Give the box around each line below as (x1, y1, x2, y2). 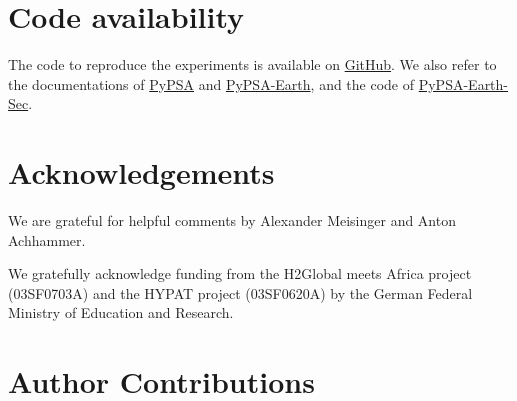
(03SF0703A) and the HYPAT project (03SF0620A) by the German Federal (8, 282, 473, 303)
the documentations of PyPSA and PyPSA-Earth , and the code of (8, 73, 415, 94)
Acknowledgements (8, 152, 275, 193)
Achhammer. (8, 229, 86, 250)
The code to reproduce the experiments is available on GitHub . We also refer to (8, 54, 497, 75)
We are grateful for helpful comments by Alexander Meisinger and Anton (8, 210, 456, 231)
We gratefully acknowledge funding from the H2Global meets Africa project (8, 263, 472, 284)
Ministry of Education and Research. (8, 302, 234, 323)
